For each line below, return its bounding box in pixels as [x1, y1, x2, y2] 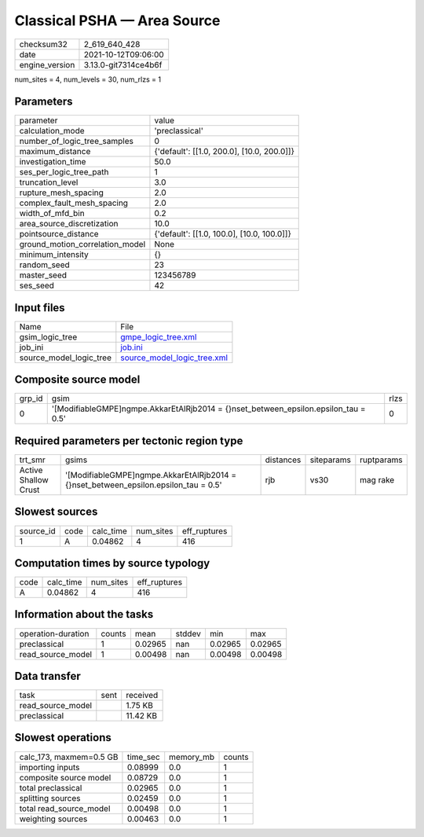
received [126, 690, 159, 701]
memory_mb [169, 751, 215, 762]
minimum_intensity [19, 249, 90, 260]
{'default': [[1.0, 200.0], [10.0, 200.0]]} [154, 146, 294, 157]
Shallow [19, 475, 49, 485]
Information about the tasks [14, 608, 154, 621]
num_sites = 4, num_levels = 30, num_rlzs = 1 [14, 75, 161, 84]
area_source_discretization [19, 218, 119, 229]
